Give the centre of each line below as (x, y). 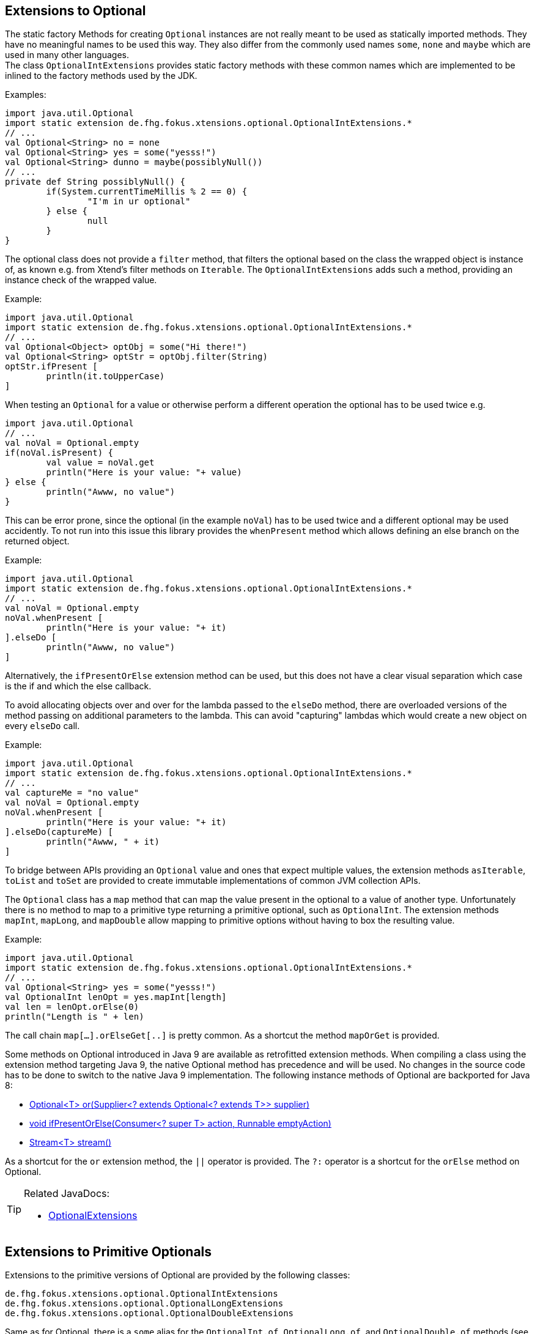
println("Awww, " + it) (103, 842)
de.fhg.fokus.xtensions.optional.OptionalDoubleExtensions (149, 1314)
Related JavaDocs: (67, 1194)
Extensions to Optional (76, 11)
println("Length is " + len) (75, 1017)
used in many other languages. (67, 55)
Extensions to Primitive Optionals (109, 1251)
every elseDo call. (42, 726)
